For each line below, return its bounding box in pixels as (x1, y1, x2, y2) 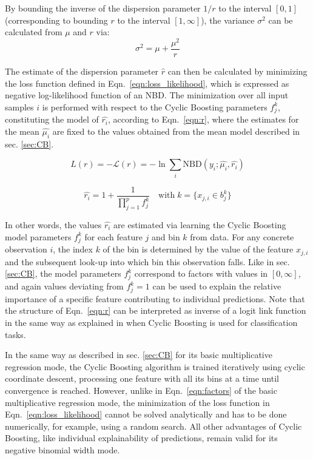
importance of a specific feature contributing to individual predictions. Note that (5, 292, 305, 305)
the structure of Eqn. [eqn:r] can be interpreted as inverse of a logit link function (5, 304, 306, 317)
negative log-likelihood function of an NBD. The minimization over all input (5, 89, 289, 101)
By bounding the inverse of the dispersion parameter (5, 2, 201, 14)
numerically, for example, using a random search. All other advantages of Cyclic (5, 419, 302, 432)
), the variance (201, 13, 255, 26)
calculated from (5, 25, 62, 38)
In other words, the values (5, 218, 102, 231)
